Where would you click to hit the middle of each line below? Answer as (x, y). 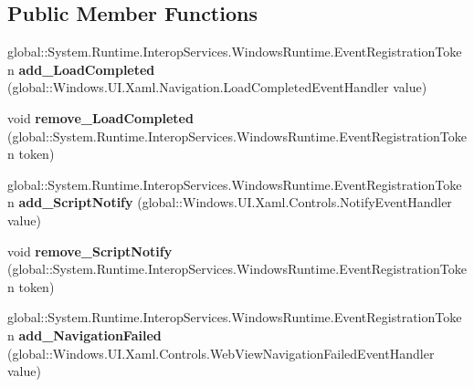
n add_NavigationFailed (84, 335)
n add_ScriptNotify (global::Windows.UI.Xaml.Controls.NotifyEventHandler (230, 202)
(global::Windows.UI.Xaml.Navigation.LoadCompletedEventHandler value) (217, 87)
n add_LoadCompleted (81, 69)
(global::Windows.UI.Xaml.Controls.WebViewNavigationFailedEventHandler (221, 353)
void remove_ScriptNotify (90, 251)
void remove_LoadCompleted (100, 117)
